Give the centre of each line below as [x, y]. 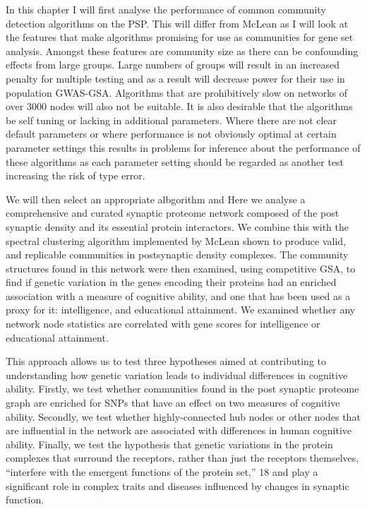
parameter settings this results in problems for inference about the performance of [183, 147]
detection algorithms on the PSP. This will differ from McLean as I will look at [177, 23]
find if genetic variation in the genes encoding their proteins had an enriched [171, 282]
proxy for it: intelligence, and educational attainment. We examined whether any [181, 310]
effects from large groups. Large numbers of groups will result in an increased [173, 65]
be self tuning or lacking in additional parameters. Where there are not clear [172, 120]
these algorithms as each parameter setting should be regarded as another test [175, 161]
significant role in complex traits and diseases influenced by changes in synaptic [178, 485]
